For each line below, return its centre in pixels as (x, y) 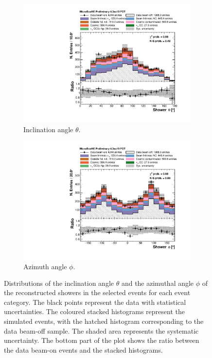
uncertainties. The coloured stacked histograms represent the (94, 311)
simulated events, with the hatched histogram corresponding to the (104, 321)
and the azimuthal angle (158, 283)
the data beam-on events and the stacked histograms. (83, 349)
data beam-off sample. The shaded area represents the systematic (101, 330)
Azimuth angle (45, 266)
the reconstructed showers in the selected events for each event (97, 292)
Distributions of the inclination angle (59, 283)
